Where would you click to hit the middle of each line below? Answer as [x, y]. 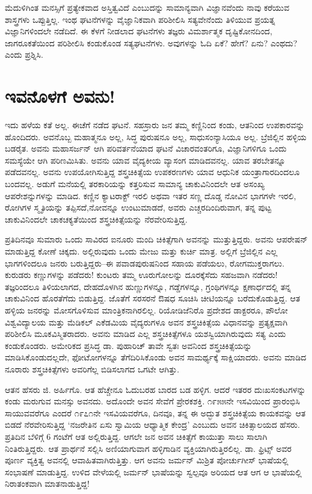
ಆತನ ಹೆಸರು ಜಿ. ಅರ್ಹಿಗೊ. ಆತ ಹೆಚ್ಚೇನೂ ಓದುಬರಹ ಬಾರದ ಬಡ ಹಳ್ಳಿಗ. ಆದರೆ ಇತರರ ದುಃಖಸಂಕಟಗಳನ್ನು [155, 389]
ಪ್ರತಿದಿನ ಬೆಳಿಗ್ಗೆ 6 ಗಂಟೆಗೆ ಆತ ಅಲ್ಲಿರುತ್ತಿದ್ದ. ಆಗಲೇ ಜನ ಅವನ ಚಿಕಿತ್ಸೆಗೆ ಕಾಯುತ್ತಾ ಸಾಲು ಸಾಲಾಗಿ [136, 436]
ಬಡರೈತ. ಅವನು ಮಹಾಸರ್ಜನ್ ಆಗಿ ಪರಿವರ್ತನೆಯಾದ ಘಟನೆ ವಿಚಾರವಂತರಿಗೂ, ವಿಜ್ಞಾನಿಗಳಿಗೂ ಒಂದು [146, 148]
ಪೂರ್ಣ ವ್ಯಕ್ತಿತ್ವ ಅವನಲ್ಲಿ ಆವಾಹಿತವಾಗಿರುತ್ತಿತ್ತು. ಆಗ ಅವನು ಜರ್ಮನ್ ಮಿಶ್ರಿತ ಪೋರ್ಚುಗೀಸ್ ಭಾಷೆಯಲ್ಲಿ [147, 460]
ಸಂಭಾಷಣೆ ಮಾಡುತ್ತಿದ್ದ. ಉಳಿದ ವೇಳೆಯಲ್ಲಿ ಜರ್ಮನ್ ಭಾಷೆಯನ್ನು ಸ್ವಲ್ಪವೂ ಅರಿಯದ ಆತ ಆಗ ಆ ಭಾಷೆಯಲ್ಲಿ [153, 471]
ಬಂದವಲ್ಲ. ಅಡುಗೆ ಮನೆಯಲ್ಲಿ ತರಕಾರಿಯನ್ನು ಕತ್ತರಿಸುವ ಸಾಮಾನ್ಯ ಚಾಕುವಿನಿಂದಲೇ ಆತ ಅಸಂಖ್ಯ [135, 184]
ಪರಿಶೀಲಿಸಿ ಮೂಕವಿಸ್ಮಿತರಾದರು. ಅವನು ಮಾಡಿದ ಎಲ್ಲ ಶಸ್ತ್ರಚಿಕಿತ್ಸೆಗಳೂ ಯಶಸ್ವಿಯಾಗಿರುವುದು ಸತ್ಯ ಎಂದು [145, 334]
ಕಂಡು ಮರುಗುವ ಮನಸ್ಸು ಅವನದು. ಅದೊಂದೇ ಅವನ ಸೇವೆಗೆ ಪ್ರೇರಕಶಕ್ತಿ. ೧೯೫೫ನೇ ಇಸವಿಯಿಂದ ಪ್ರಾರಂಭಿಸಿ [152, 401]
